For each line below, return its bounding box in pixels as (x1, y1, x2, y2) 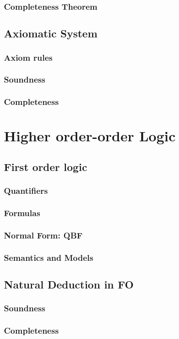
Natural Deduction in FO (4, 277, 134, 292)
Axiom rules (4, 51, 53, 63)
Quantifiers (4, 185, 48, 197)
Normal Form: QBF (4, 229, 83, 241)
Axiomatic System (4, 26, 98, 41)
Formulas (4, 207, 40, 219)
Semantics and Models (4, 251, 94, 263)
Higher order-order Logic (4, 126, 176, 146)
